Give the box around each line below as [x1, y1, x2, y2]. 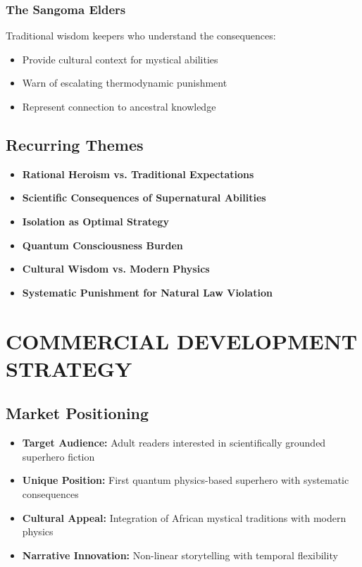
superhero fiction [22, 449, 95, 463]
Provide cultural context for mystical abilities [22, 51, 218, 66]
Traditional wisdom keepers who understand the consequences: [6, 28, 276, 43]
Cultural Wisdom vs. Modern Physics [22, 261, 210, 276]
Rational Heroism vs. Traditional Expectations [22, 166, 254, 181]
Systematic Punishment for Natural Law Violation [22, 285, 273, 299]
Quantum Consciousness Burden [22, 237, 183, 252]
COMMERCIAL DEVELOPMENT [6, 326, 358, 355]
